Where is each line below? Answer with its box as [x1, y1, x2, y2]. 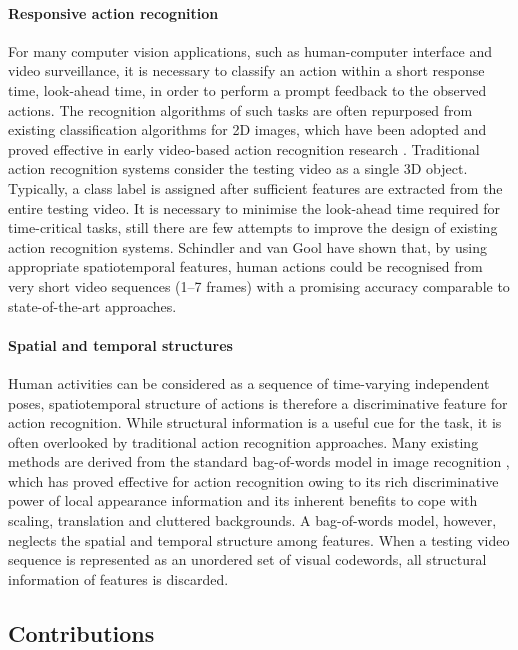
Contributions [8, 617, 155, 648]
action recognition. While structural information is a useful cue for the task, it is [8, 412, 502, 433]
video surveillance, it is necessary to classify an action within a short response [8, 60, 485, 81]
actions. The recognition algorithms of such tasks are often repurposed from [8, 99, 473, 120]
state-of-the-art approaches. [8, 295, 177, 316]
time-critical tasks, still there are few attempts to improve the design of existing [8, 217, 498, 238]
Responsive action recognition [8, 2, 219, 23]
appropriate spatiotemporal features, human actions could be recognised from [8, 256, 483, 277]
